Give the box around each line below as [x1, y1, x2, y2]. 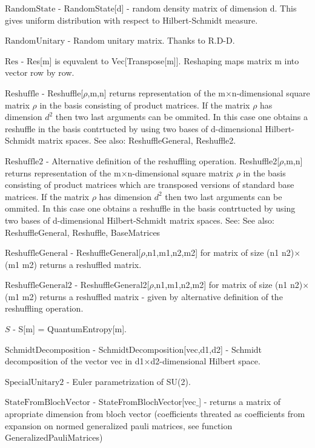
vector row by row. [5, 66, 75, 79]
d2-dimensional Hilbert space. [150, 355, 260, 367]
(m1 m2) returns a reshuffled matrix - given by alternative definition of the [5, 290, 283, 303]
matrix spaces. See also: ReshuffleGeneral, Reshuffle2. [38, 134, 236, 147]
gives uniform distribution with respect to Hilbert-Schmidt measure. [5, 13, 258, 26]
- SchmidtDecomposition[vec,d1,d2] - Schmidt [93, 343, 262, 355]
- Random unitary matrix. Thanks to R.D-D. [67, 34, 235, 47]
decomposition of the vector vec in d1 [5, 355, 144, 367]
